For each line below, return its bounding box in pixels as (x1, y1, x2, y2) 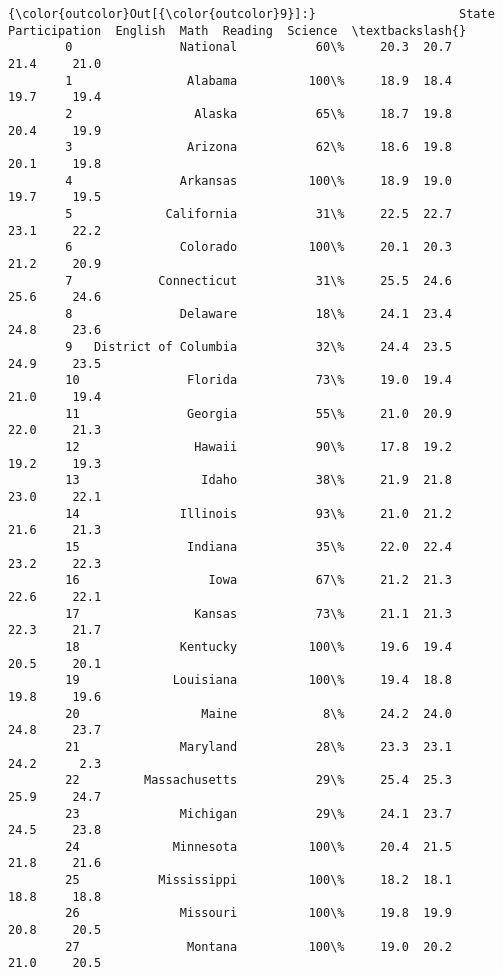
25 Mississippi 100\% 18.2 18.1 (65, 873, 452, 888)
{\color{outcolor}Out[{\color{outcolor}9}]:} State (8, 7, 495, 21)
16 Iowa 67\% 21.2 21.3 (65, 573, 452, 588)
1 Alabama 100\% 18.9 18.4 (65, 73, 452, 88)
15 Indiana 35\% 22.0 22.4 (65, 540, 452, 554)
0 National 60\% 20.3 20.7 (65, 40, 452, 55)
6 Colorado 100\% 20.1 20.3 (65, 240, 452, 255)
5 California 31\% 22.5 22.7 (65, 206, 452, 221)
